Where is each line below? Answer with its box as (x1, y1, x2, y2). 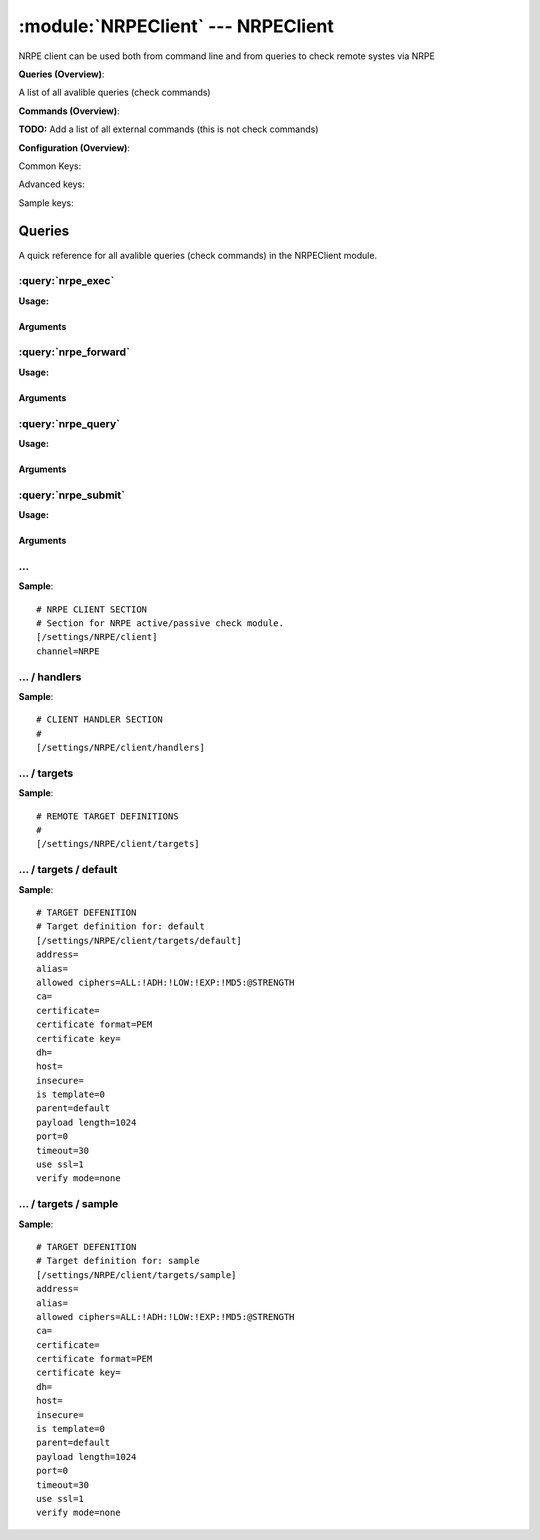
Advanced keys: (18, 178, 85, 190)
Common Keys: (18, 160, 82, 172)
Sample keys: (18, 196, 74, 209)
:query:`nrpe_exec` (18, 274, 115, 288)
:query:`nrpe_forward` (18, 345, 130, 359)
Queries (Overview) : (18, 68, 105, 80)
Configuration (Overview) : (18, 141, 130, 154)
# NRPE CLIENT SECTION (36, 603, 148, 615)
